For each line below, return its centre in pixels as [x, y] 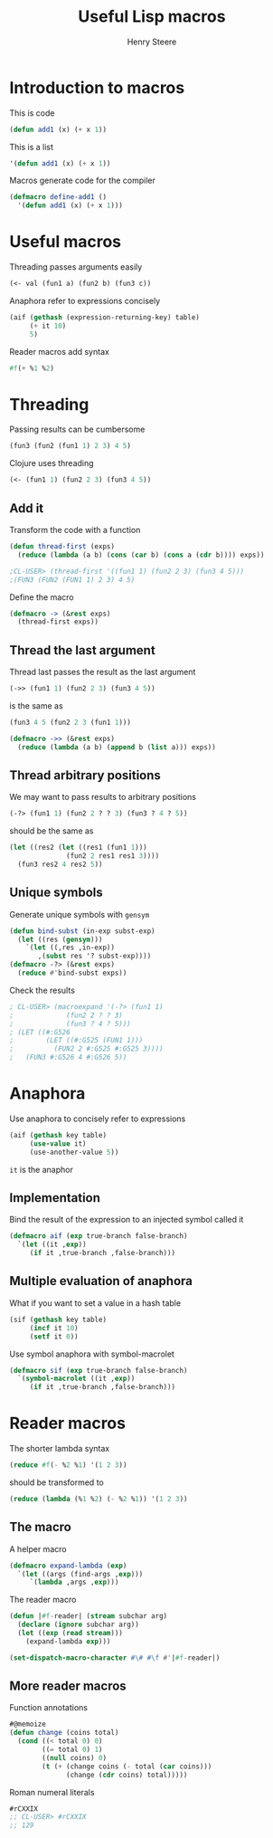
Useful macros [66, 242]
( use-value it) [58, 1143]
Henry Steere [152, 42]
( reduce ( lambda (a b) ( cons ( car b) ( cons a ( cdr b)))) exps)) [141, 555]
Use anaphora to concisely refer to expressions [98, 1119]
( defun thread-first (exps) [62, 547]
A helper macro [38, 1548]
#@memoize [28, 1724]
